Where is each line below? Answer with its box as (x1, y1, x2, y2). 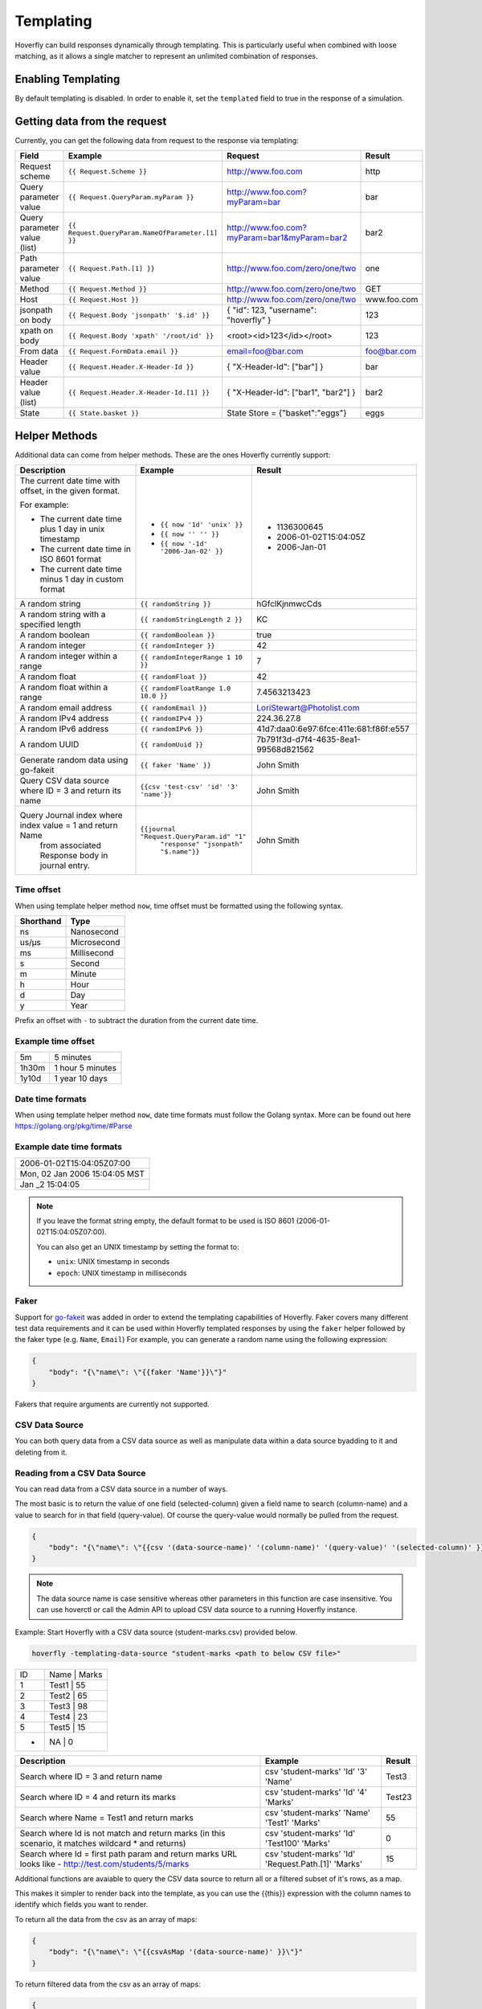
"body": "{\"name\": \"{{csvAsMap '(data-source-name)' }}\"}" (48, 1947, 304, 1957)
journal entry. (39, 860, 90, 871)
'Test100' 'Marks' (264, 1837, 331, 1848)
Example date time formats (14, 1141, 122, 1152)
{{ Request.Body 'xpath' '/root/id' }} (67, 331, 214, 340)
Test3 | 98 (49, 1700, 88, 1712)
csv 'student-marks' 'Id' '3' (264, 1766, 368, 1777)
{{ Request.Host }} (67, 295, 140, 304)
